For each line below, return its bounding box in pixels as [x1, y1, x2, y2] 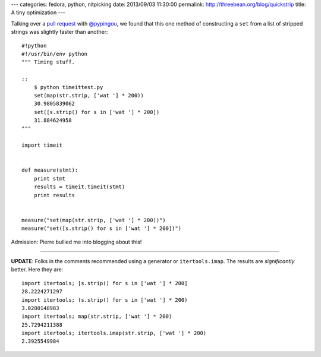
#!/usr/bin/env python [21, 50, 88, 57]
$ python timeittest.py [33, 84, 103, 90]
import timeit [21, 142, 62, 149]
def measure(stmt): [21, 167, 78, 173]
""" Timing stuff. [21, 59, 75, 65]
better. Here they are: [11, 266, 64, 273]
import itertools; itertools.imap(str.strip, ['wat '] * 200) [21, 330, 207, 337]
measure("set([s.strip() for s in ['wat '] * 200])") [21, 225, 181, 232]
